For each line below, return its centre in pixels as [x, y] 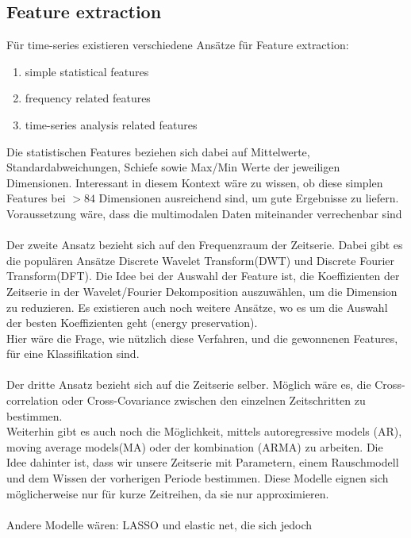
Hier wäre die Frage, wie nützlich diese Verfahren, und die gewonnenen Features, [202, 338]
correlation [33, 400]
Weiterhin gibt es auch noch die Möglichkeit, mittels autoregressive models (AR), [204, 431]
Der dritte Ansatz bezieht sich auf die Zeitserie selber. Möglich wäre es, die [189, 384]
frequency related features [88, 98]
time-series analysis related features [111, 124]
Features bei [36, 198]
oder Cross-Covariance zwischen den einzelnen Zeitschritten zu [214, 400]
